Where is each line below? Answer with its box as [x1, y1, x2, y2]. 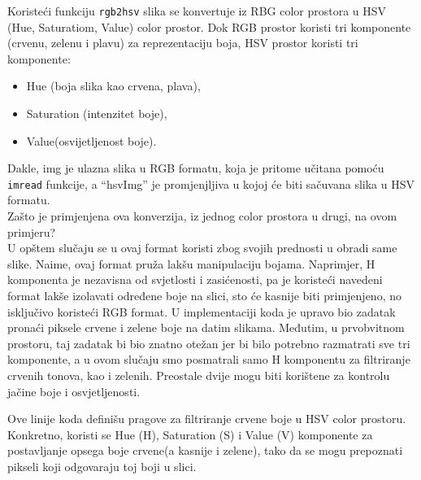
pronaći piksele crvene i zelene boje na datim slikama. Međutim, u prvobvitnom [7, 319, 405, 336]
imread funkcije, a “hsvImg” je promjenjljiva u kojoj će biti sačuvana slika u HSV [7, 175, 414, 192]
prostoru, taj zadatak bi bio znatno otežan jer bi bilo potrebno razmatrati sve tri [7, 334, 410, 351]
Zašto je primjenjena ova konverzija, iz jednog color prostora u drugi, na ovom [7, 207, 397, 225]
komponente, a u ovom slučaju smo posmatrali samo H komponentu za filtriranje [7, 351, 410, 368]
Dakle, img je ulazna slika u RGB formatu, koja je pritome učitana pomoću [7, 159, 384, 177]
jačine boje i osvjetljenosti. [7, 382, 141, 399]
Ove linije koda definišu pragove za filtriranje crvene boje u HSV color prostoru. [7, 410, 406, 427]
